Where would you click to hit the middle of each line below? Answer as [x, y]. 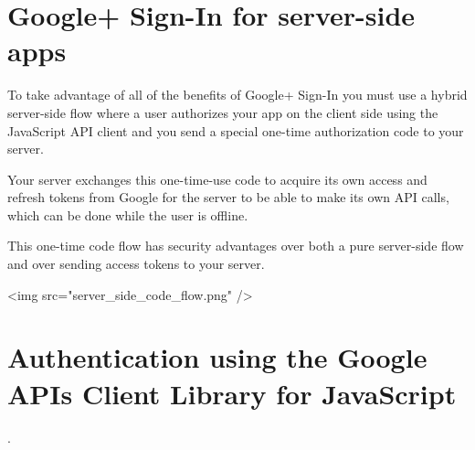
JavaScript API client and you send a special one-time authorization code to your [236, 130]
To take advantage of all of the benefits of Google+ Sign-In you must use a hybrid [237, 95]
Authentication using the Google [217, 357]
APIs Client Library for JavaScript [232, 393]
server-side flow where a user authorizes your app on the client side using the [223, 112]
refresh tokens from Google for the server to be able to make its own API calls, [228, 197]
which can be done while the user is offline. [128, 214]
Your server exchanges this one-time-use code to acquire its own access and [217, 179]
